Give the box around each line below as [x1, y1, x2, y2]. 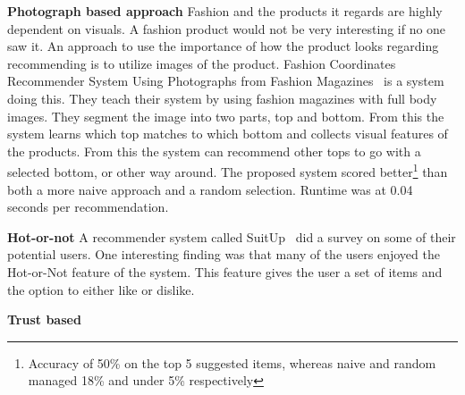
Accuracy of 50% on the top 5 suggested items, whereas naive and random [28, 353, 436, 372]
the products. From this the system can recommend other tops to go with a [7, 141, 421, 160]
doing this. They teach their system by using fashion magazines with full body [7, 88, 437, 107]
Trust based [7, 310, 81, 329]
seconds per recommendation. [7, 197, 169, 216]
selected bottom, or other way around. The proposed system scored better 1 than [7, 160, 448, 181]
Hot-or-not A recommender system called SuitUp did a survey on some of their [7, 227, 456, 246]
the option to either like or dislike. [7, 280, 195, 298]
